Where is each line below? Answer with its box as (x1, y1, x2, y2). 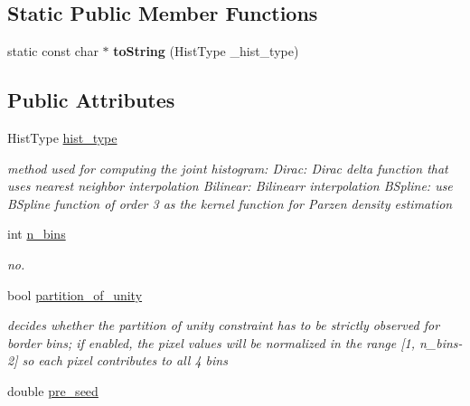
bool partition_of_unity (7, 285, 143, 304)
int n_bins (7, 224, 66, 243)
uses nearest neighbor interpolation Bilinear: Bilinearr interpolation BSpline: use (7, 176, 453, 195)
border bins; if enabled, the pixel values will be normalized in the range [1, (7, 333, 415, 352)
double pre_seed (7, 381, 99, 400)
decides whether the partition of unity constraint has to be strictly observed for (7, 316, 440, 335)
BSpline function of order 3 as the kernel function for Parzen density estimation (7, 194, 453, 212)
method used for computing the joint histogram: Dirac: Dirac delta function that (7, 158, 448, 177)
